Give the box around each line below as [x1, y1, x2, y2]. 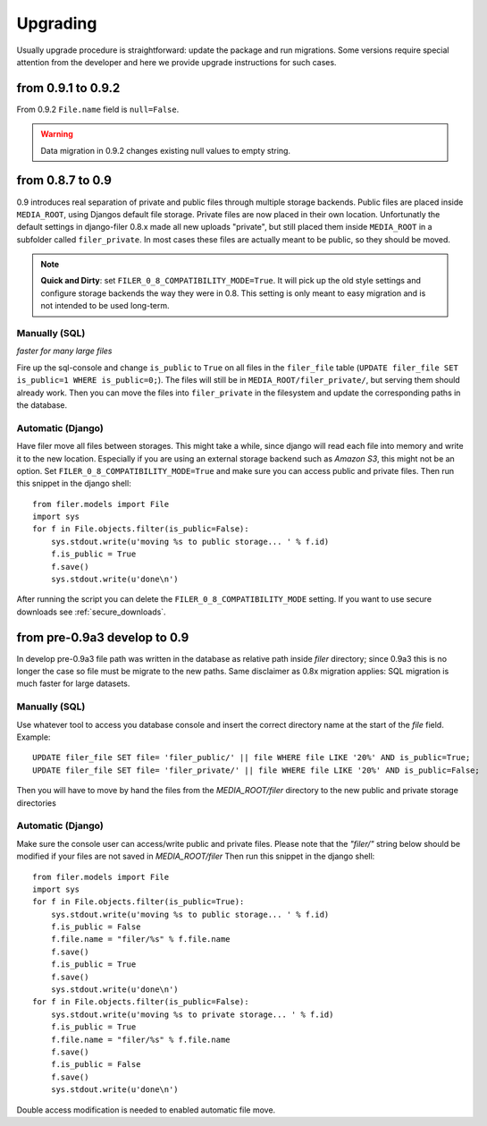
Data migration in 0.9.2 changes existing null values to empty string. [40, 145, 290, 156]
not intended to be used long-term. [40, 301, 170, 311]
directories [16, 797, 57, 809]
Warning [40, 129, 73, 140]
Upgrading [16, 13, 97, 33]
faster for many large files [16, 345, 113, 357]
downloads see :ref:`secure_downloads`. [16, 606, 166, 617]
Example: [16, 732, 51, 742]
